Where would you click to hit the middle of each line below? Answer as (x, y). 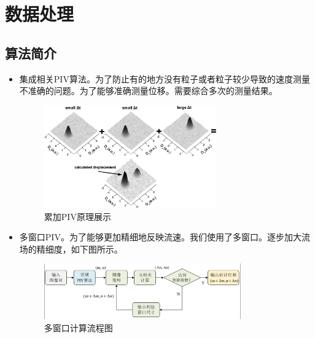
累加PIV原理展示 (77, 216)
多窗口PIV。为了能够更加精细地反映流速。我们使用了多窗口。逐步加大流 (165, 237)
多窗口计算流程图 (78, 327)
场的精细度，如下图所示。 (71, 249)
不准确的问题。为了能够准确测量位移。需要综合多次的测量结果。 (148, 91)
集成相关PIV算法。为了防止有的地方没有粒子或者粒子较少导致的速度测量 (165, 78)
